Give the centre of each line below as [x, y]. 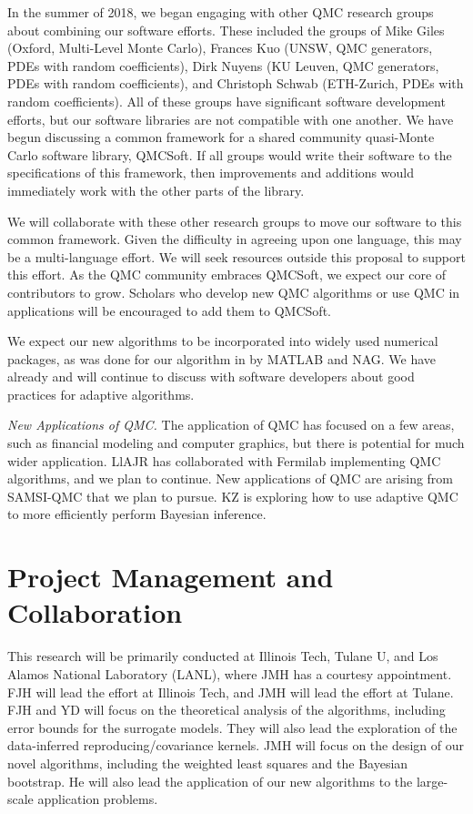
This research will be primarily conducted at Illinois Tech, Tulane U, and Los [223, 656]
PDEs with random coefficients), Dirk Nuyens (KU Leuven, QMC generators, [223, 65]
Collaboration [95, 612]
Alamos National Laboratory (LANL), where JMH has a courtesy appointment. [230, 673]
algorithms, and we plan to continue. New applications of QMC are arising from [231, 478]
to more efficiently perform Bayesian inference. [137, 514]
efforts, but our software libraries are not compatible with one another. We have [231, 119]
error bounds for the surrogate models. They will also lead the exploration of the [232, 727]
